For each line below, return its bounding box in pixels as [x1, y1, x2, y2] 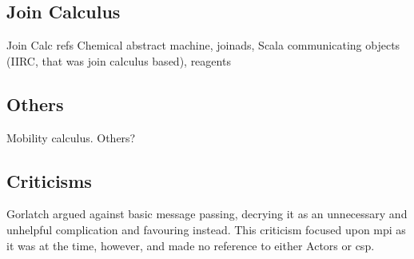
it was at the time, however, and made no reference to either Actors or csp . [6, 237, 375, 253]
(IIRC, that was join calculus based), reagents [6, 52, 231, 69]
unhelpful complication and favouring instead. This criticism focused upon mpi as [6, 221, 406, 237]
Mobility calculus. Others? [6, 129, 136, 145]
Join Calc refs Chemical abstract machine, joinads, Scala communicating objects [6, 37, 400, 54]
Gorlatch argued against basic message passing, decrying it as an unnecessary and [6, 205, 408, 222]
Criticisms [6, 168, 92, 193]
